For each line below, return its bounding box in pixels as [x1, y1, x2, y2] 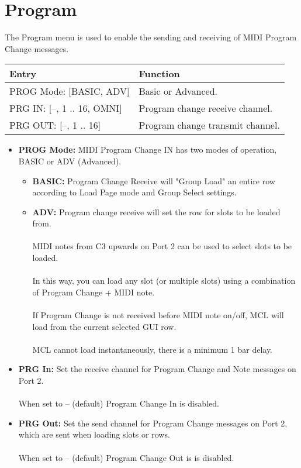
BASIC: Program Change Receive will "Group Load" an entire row [32, 174, 275, 187]
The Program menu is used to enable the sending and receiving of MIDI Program [5, 31, 297, 43]
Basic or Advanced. [139, 84, 218, 98]
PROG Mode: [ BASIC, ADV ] [9, 84, 130, 98]
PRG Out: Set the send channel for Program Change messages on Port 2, [18, 417, 288, 429]
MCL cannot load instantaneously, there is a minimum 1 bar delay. [32, 343, 273, 355]
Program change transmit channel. [139, 118, 280, 132]
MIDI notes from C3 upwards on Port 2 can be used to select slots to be [32, 240, 292, 252]
